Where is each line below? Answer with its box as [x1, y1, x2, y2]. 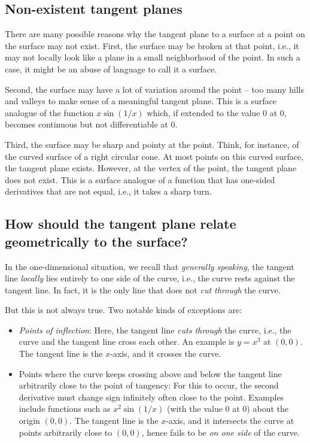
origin [19, 414, 40, 427]
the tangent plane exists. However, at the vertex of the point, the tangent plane [5, 162, 297, 174]
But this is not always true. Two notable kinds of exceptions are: [5, 304, 242, 316]
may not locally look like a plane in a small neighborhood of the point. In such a [5, 51, 300, 63]
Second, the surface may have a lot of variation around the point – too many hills [5, 83, 305, 95]
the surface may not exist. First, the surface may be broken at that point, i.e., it [5, 39, 299, 51]
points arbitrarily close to [19, 426, 113, 438]
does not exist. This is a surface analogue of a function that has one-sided [5, 173, 275, 186]
